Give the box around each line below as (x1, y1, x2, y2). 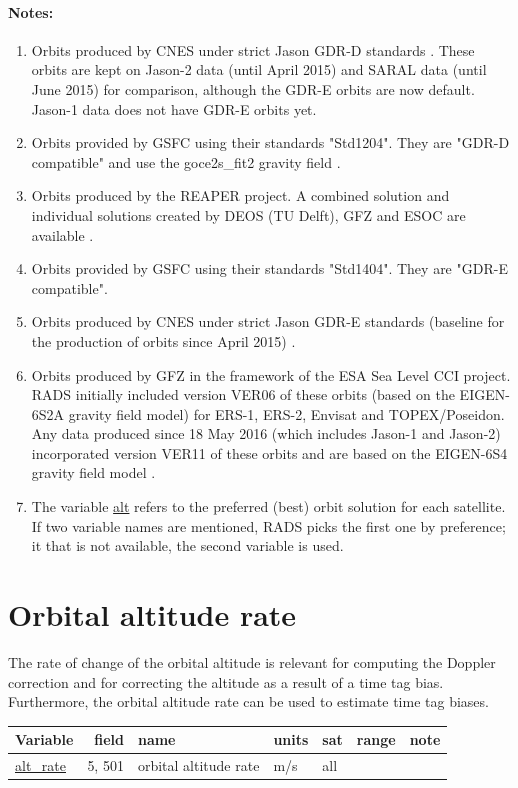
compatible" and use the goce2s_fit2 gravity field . (31, 151, 341, 172)
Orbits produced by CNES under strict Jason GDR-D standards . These (31, 39, 475, 60)
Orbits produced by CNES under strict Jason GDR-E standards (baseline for (31, 311, 505, 332)
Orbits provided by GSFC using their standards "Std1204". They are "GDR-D (31, 132, 510, 153)
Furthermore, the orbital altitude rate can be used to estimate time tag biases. (8, 691, 489, 712)
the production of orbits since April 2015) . (31, 330, 296, 351)
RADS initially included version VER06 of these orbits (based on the (31, 384, 455, 405)
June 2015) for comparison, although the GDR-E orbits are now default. (31, 78, 475, 99)
